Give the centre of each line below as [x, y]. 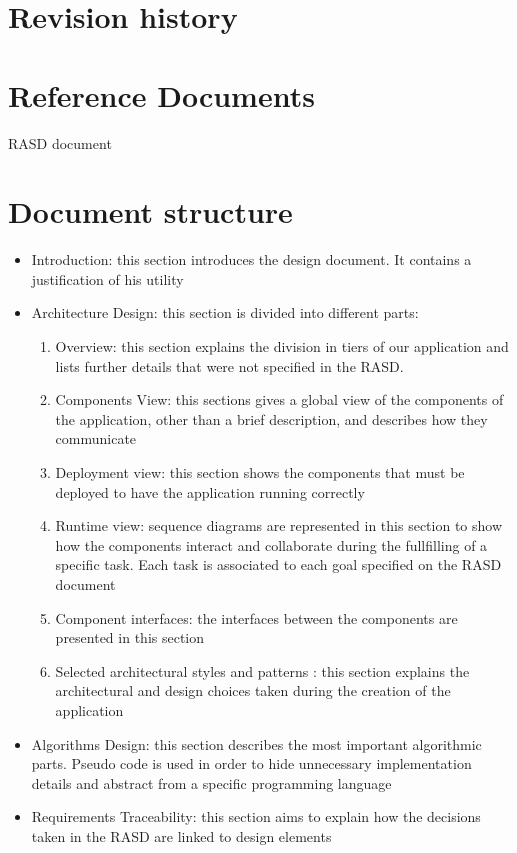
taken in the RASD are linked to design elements [181, 835]
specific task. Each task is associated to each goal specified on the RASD [278, 564]
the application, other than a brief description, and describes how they [271, 418]
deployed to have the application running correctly [210, 491]
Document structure [150, 211]
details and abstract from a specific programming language [211, 782]
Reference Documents [161, 94]
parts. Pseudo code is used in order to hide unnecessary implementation [251, 763]
